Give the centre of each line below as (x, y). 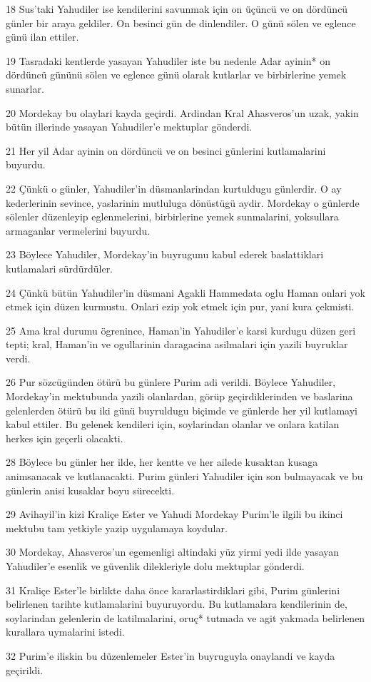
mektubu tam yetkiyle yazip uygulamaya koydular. (117, 528)
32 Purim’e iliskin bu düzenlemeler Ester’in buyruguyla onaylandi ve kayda (171, 655)
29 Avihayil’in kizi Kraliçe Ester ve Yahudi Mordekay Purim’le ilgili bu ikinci (174, 514)
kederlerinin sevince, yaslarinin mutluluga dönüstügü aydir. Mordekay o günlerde (183, 202)
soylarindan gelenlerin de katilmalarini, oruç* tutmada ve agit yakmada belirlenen (185, 617)
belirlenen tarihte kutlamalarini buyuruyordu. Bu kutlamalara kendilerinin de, (177, 604)
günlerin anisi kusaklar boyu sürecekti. (90, 490)
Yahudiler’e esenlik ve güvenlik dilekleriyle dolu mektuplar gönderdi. (155, 566)
